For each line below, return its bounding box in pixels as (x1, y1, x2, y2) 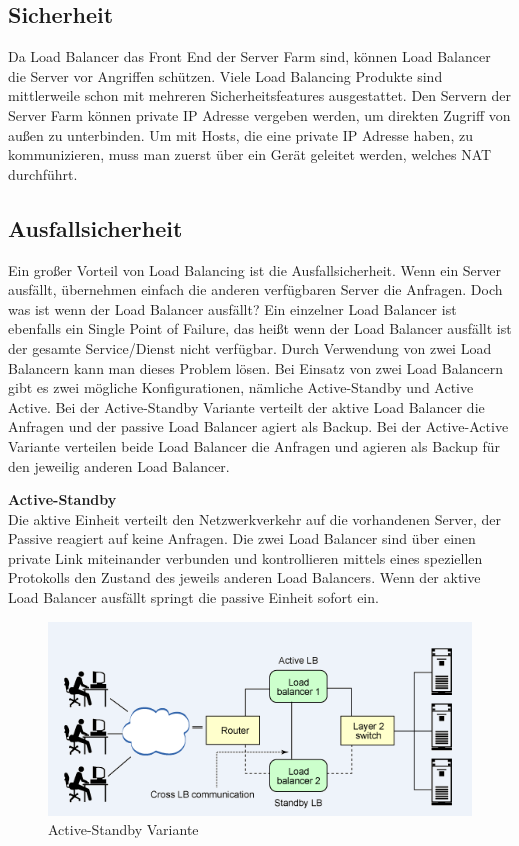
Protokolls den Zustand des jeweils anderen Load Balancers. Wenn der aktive (8, 567, 481, 588)
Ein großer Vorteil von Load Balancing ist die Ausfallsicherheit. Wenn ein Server (8, 259, 502, 280)
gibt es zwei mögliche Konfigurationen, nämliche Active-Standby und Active (8, 377, 474, 398)
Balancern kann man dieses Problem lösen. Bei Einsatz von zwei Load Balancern (8, 357, 504, 378)
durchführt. (8, 163, 78, 184)
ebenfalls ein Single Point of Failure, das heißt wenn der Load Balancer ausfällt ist (8, 318, 512, 339)
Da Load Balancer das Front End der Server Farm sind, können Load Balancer (8, 46, 491, 67)
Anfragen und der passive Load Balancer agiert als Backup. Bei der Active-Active (8, 416, 509, 437)
